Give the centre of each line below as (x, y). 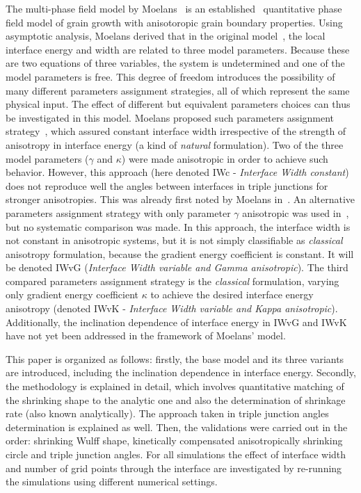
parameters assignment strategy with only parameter (118, 212)
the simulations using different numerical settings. (112, 482)
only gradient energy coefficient (72, 294)
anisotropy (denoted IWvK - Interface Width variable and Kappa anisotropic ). (172, 308)
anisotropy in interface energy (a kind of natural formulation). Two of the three (175, 144)
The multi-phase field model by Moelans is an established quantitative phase (174, 8)
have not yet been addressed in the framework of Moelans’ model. (146, 336)
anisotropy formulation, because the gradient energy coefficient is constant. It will (180, 253)
